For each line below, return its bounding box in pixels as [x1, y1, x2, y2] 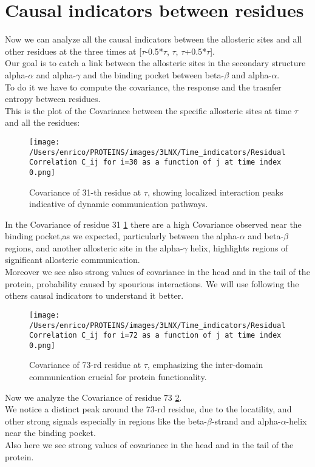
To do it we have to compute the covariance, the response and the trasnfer [5, 80, 282, 93]
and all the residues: [5, 116, 80, 129]
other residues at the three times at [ [5, 44, 142, 57]
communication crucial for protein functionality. [29, 370, 207, 383]
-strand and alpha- [211, 414, 281, 427]
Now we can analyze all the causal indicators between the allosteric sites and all [5, 33, 302, 46]
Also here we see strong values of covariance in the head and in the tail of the [5, 438, 294, 451]
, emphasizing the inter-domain [147, 358, 263, 371]
